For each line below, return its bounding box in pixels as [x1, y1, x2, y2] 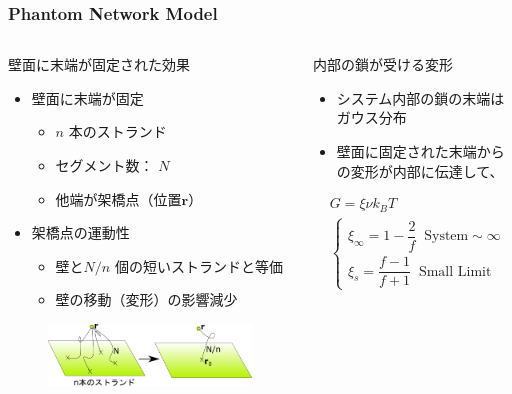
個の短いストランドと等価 [114, 255, 283, 276]
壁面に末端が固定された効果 [8, 54, 190, 75]
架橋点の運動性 [31, 222, 130, 243]
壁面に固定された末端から [336, 141, 505, 161]
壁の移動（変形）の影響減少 [55, 289, 238, 310]
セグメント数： [55, 155, 154, 175]
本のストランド [68, 121, 167, 142]
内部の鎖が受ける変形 [312, 54, 453, 75]
